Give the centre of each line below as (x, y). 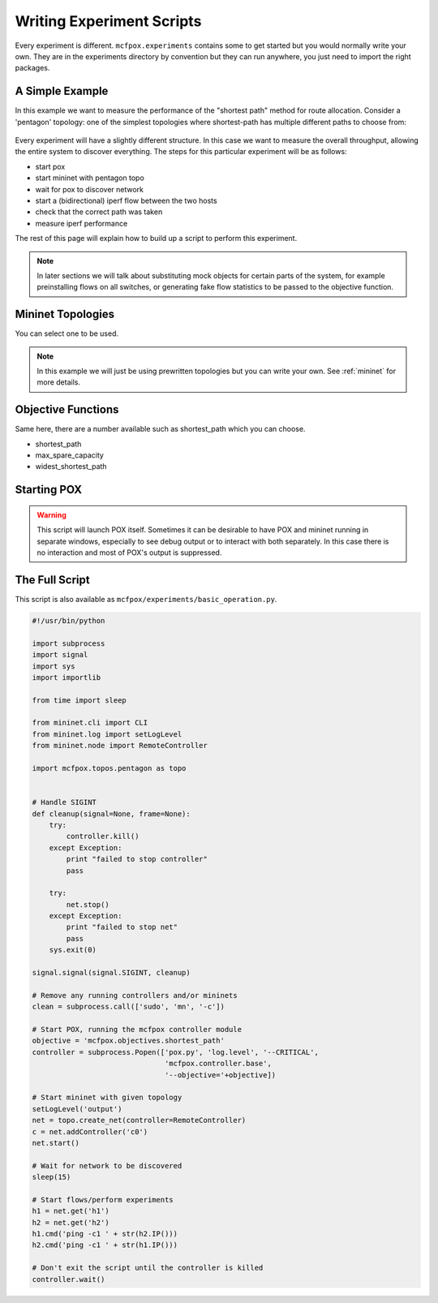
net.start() (56, 1143)
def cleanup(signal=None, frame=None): (111, 814)
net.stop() (88, 904)
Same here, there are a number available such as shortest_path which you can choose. (160, 429)
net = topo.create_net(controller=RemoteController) (139, 1120)
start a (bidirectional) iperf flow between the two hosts (127, 200)
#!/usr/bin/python (69, 620)
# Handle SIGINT (64, 802)
